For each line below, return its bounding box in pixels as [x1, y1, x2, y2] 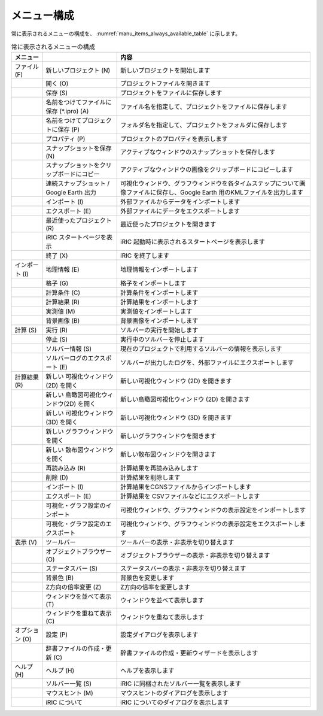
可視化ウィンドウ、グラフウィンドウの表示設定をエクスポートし [120, 520, 300, 528]
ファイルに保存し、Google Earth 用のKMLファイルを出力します [126, 189, 304, 197]
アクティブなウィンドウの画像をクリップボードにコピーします [120, 165, 294, 174]
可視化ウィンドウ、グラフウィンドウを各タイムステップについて [120, 180, 300, 188]
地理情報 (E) [45, 265, 80, 274]
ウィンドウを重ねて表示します [120, 613, 205, 621]
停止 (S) [45, 335, 68, 344]
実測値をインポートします [120, 307, 193, 315]
